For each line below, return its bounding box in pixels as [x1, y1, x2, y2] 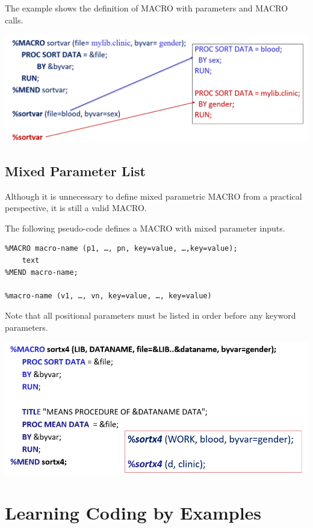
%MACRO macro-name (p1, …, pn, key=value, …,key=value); [5, 244, 238, 253]
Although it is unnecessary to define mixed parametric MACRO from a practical [5, 189, 302, 202]
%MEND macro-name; [5, 268, 78, 277]
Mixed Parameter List [5, 161, 146, 180]
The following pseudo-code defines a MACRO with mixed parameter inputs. [5, 221, 285, 234]
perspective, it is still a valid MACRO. [5, 201, 147, 214]
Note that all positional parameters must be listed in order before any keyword [5, 309, 296, 322]
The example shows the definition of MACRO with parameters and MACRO [5, 2, 288, 14]
